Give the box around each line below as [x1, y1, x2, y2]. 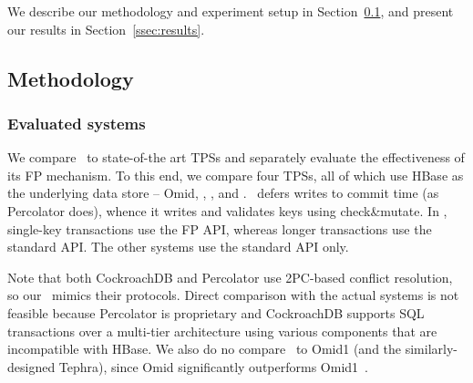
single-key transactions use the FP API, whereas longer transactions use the [7, 219, 432, 238]
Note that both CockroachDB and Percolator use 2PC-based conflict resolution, [7, 267, 453, 286]
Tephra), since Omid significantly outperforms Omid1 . [58, 357, 368, 376]
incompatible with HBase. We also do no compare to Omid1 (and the [7, 339, 402, 358]
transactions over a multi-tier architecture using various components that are [7, 321, 437, 340]
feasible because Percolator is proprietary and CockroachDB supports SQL [7, 303, 425, 322]
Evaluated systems [7, 111, 146, 134]
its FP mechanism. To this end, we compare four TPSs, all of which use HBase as [7, 165, 464, 184]
